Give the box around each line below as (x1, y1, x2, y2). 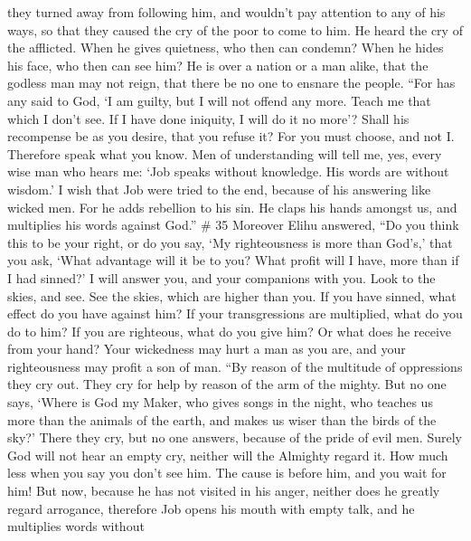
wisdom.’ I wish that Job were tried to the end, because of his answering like (7, 179, 431, 198)
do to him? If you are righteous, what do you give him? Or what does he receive (7, 321, 452, 340)
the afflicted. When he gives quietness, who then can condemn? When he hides (7, 38, 444, 57)
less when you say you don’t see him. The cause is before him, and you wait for (7, 463, 447, 482)
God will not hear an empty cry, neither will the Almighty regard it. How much (7, 445, 448, 464)
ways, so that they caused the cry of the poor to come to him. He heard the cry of (7, 20, 463, 39)
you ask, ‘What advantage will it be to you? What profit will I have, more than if (7, 251, 459, 270)
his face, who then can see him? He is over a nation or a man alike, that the (7, 55, 429, 74)
